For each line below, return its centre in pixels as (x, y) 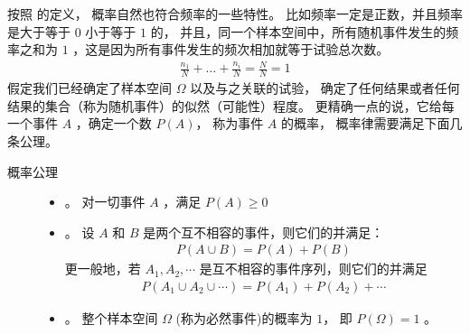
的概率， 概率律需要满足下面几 (371, 123)
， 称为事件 (230, 123)
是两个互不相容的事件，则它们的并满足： (263, 232)
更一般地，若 (103, 269)
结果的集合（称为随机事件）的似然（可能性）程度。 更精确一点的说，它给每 (231, 105)
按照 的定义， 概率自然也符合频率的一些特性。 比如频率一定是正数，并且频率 (235, 14)
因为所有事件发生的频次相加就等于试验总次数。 (250, 49)
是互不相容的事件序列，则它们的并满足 (313, 269)
